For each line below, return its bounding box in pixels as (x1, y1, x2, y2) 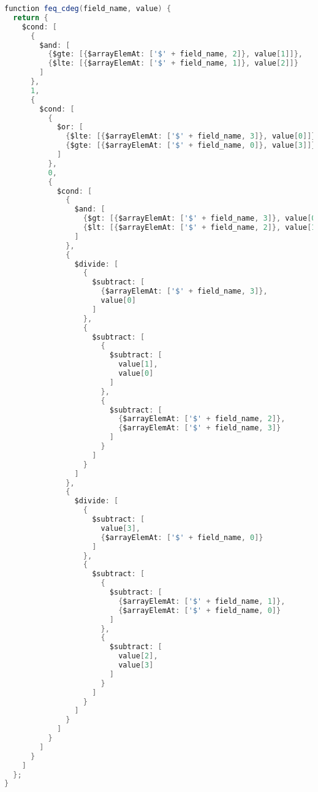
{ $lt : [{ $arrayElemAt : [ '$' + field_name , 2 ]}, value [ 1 (83, 223, 316, 232)
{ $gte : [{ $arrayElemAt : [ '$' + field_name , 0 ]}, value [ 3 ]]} (66, 141, 316, 150)
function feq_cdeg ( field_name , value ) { (4, 4, 172, 13)
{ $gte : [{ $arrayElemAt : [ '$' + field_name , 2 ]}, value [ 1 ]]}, (48, 50, 303, 59)
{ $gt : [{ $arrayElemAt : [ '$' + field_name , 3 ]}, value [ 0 (83, 214, 316, 223)
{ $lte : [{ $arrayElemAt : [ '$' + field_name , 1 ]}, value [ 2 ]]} (48, 59, 298, 68)
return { (13, 13, 48, 22)
